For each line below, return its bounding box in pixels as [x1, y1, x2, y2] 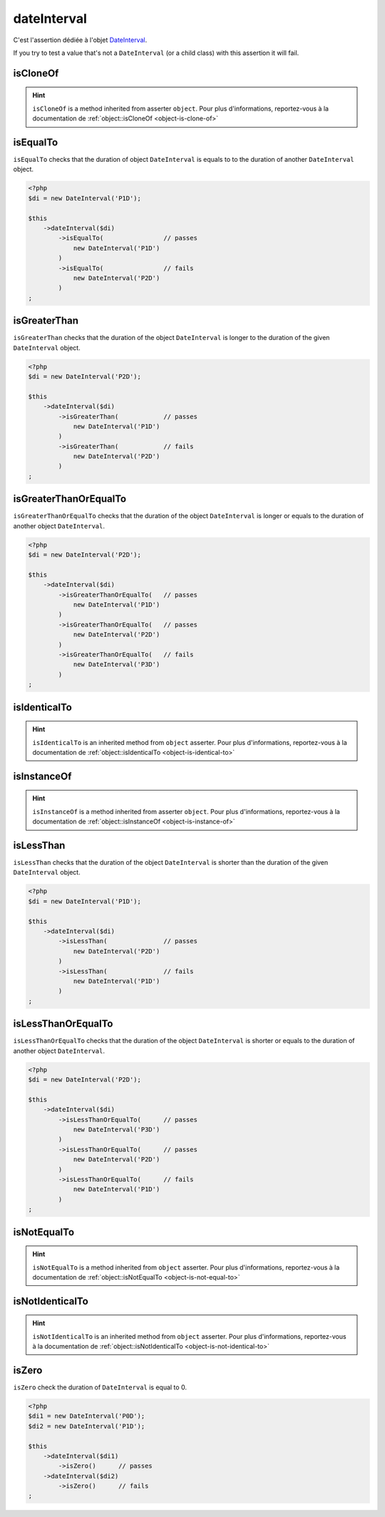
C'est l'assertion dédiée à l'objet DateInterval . [13, 36, 148, 44]
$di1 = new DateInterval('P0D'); [28, 1412, 145, 1420]
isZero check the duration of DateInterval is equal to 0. [13, 1383, 187, 1392]
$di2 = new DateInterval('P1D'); [28, 1422, 145, 1430]
